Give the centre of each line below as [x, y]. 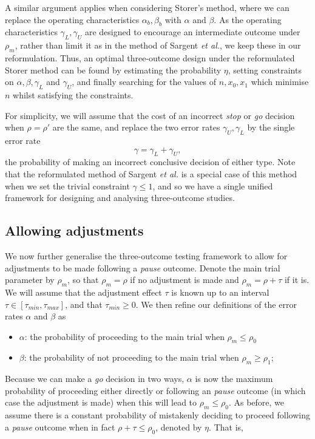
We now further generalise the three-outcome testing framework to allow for [146, 255]
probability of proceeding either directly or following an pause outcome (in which [155, 390]
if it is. [297, 280]
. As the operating [248, 19]
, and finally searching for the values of [144, 82]
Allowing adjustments [74, 230]
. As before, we [256, 402]
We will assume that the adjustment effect [83, 292]
